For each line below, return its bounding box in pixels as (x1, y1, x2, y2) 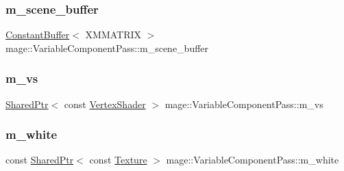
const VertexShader (64, 96, 146, 111)
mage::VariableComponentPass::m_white (166, 153, 339, 167)
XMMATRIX (85, 27, 142, 42)
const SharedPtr (5, 153, 74, 167)
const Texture (89, 153, 147, 167)
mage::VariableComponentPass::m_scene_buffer (5, 40, 209, 55)
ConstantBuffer (5, 27, 70, 42)
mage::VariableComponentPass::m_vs (164, 96, 323, 111)
